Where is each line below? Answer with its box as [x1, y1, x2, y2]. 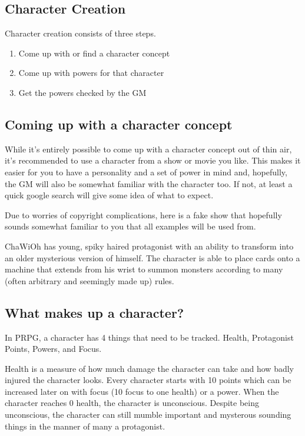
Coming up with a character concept [5, 115, 233, 133]
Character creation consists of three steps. [5, 27, 156, 39]
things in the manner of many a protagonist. [5, 420, 165, 432]
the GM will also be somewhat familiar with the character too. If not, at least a [5, 177, 293, 189]
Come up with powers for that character [18, 66, 164, 79]
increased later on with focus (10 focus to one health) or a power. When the [5, 385, 279, 397]
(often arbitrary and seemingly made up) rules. [5, 274, 174, 287]
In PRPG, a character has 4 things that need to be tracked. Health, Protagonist [5, 331, 294, 343]
